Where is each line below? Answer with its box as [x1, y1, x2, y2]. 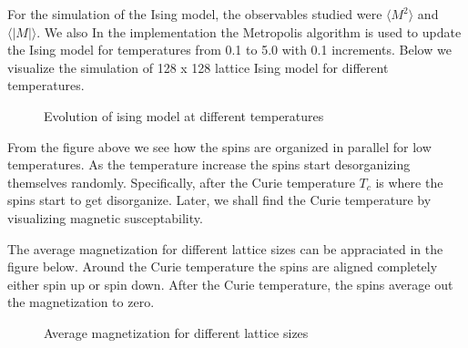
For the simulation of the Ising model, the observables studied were [7, 5, 382, 23]
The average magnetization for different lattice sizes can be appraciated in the [7, 239, 443, 258]
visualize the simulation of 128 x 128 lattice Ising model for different [7, 57, 389, 77]
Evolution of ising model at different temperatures [44, 106, 324, 125]
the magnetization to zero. [7, 292, 155, 312]
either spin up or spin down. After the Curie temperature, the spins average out [7, 274, 453, 293]
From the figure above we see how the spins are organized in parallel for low [7, 137, 432, 156]
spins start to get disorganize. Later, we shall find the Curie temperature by [7, 190, 432, 210]
